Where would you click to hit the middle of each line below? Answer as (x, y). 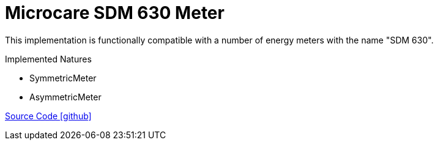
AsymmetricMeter (65, 97)
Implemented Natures (48, 59)
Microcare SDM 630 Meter (115, 13)
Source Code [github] (48, 116)
